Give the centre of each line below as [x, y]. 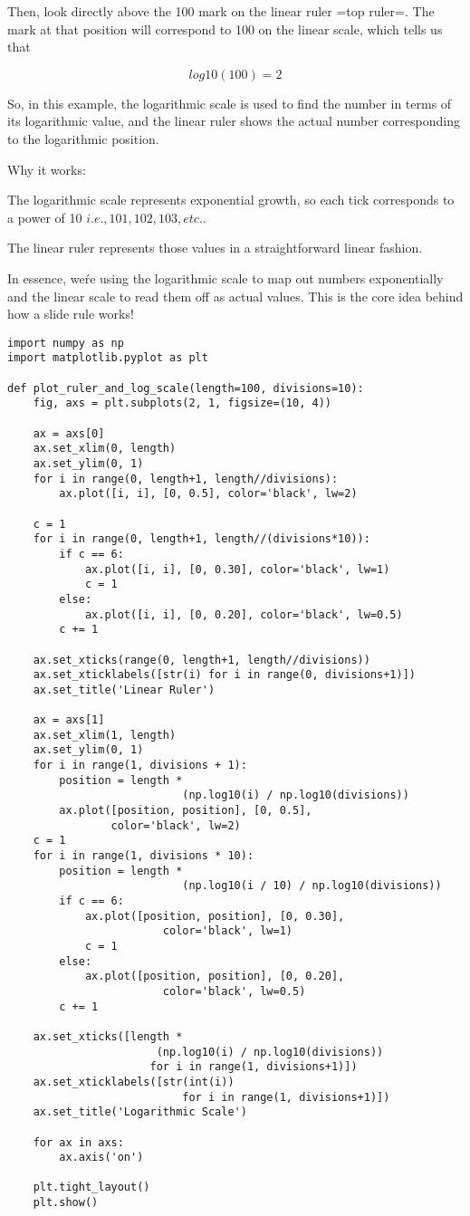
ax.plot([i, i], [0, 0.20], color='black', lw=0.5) [244, 614]
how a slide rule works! [71, 314]
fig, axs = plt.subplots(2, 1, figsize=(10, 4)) [182, 403]
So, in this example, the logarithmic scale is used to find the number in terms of [230, 103]
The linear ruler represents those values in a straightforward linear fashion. [215, 248]
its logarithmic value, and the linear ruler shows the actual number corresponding [234, 121]
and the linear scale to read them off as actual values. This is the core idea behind [235, 296]
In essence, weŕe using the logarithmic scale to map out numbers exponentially [225, 278]
